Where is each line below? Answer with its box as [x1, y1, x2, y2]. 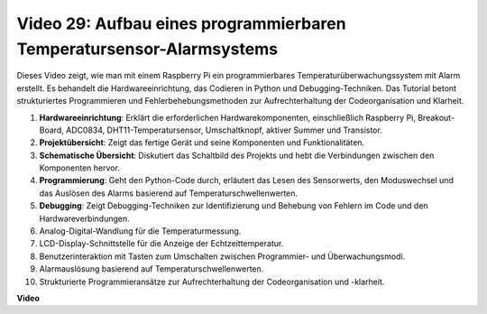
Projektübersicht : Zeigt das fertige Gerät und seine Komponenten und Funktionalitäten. [39, 137, 365, 148]
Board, [39, 125, 65, 135]
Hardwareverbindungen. [39, 213, 130, 224]
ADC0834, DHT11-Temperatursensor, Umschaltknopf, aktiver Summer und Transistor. [66, 125, 382, 135]
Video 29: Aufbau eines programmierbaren [16, 14, 346, 33]
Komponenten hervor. [39, 162, 121, 173]
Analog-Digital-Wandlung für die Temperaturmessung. [39, 226, 242, 236]
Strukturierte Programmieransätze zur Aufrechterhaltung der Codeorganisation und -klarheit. [39, 276, 385, 287]
